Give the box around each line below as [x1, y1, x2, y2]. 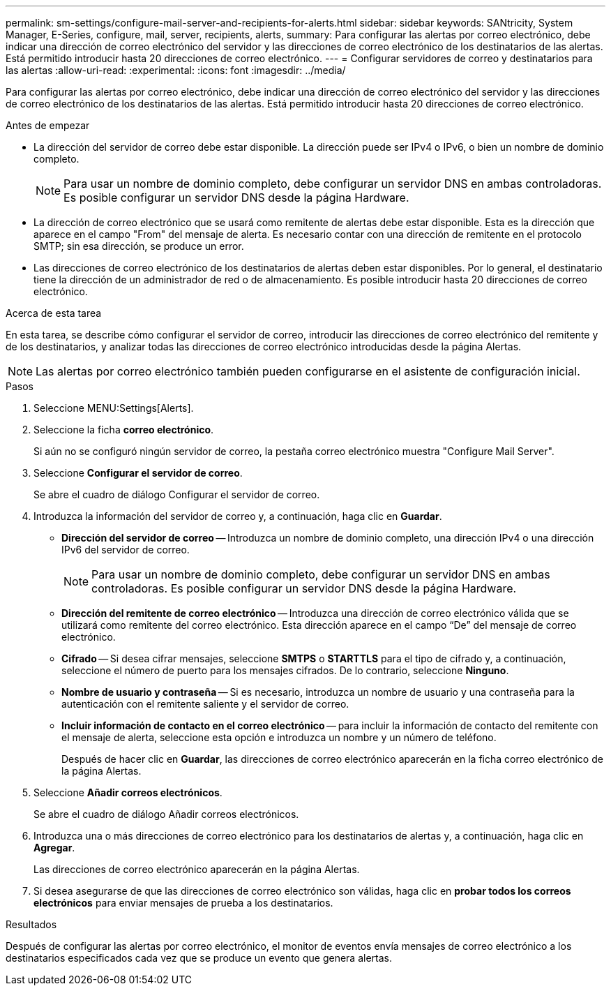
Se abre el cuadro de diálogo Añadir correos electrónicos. [33, 808, 299, 820]
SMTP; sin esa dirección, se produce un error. [33, 240, 244, 252]
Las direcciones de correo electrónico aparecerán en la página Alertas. [33, 863, 360, 875]
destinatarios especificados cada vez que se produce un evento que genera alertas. [6, 952, 392, 964]
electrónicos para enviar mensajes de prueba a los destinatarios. [33, 897, 333, 909]
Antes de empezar [6, 119, 90, 131]
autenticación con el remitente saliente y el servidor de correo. [61, 698, 349, 710]
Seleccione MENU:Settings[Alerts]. [33, 402, 194, 414]
